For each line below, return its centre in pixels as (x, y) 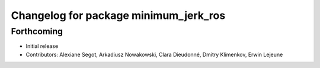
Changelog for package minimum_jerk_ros (118, 15)
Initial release (42, 46)
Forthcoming (37, 31)
